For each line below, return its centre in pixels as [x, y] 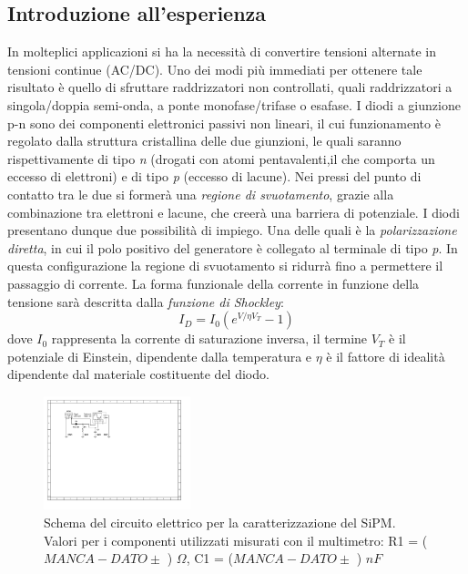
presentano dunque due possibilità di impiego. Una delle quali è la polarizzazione [232, 230]
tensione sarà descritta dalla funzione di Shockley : [146, 301]
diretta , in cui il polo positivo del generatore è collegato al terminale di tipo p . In [233, 247]
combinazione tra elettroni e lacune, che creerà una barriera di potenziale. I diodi [234, 212]
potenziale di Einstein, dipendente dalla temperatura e [160, 356]
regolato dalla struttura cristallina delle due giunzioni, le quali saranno [204, 141]
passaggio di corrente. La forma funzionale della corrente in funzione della [214, 283]
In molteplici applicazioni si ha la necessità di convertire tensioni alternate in [222, 51]
